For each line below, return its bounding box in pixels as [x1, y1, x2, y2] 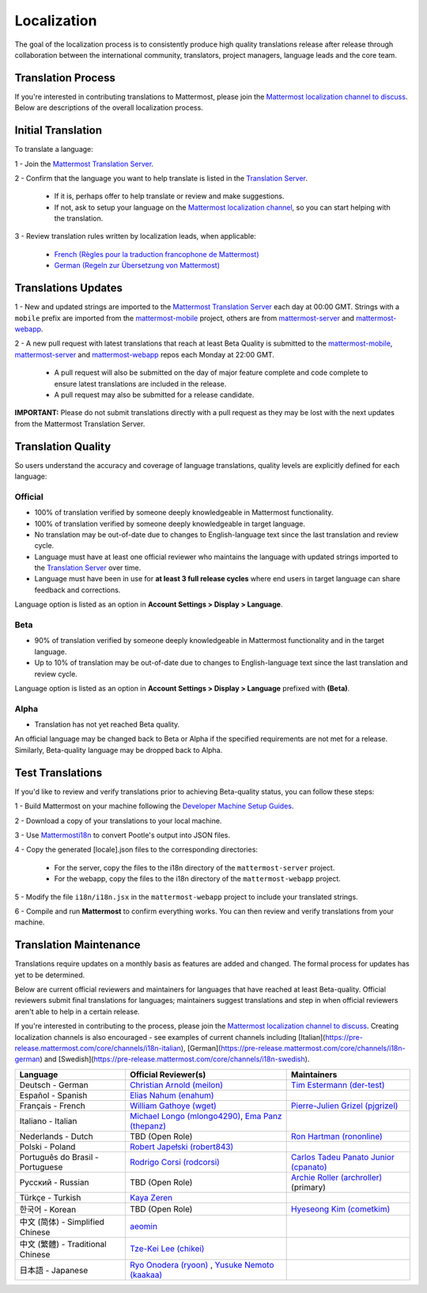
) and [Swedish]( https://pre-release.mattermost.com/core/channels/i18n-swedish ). [40, 1054, 310, 1064]
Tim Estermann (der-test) [291, 1079, 385, 1091]
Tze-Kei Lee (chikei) [129, 1242, 205, 1253]
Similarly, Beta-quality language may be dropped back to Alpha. [14, 745, 223, 754]
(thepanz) [129, 1120, 166, 1131]
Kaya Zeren [129, 1192, 173, 1203]
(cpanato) [291, 1161, 327, 1172]
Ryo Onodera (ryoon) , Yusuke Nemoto [129, 1259, 274, 1270]
